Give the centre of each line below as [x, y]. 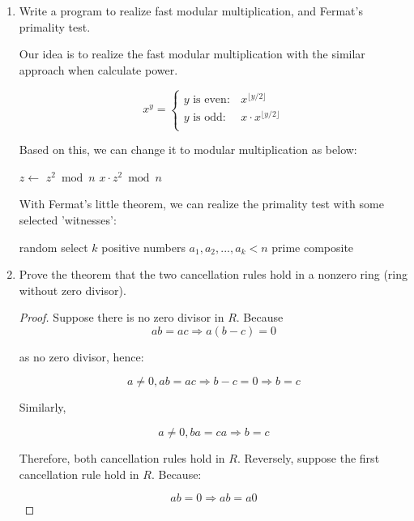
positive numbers [143, 247]
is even [210, 99]
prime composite [313, 247]
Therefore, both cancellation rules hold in [122, 458]
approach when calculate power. [98, 69]
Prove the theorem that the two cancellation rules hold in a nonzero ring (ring [213, 274]
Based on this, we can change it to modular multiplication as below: [188, 149]
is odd [208, 117]
